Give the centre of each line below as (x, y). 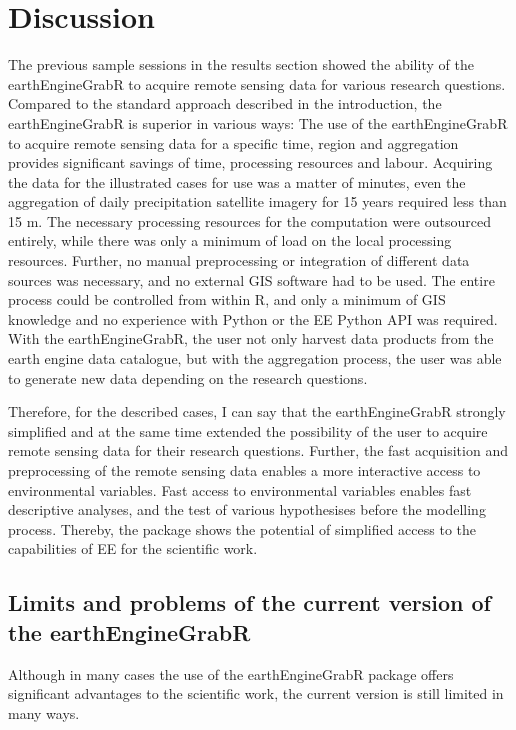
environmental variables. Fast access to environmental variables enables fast (240, 489)
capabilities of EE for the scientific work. (133, 548)
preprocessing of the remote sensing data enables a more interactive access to (244, 470)
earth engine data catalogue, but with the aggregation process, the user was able (255, 358)
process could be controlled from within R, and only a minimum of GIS (227, 299)
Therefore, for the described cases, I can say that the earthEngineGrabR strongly (257, 411)
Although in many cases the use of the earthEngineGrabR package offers (231, 673)
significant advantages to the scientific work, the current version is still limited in (256, 693)
